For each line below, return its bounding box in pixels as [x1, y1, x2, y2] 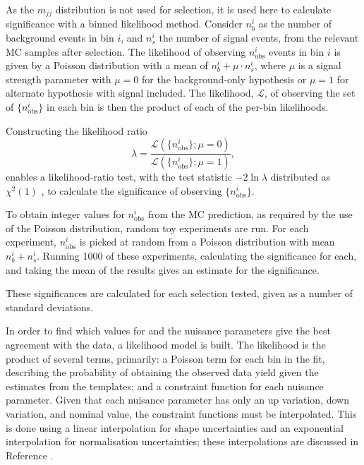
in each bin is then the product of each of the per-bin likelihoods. [47, 99, 329, 114]
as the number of [258, 16, 332, 31]
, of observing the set [264, 85, 356, 100]
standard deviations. [6, 299, 94, 314]
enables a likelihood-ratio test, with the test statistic [6, 169, 232, 184]
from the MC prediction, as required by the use [147, 207, 353, 222]
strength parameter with [6, 71, 111, 86]
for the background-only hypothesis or [141, 71, 307, 86]
